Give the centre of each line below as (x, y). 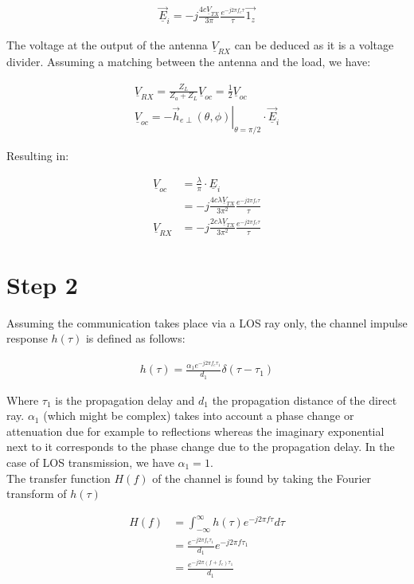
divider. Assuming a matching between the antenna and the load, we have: (189, 62)
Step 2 (42, 284)
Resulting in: (38, 155)
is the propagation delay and (125, 400)
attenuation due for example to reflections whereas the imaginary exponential (195, 431)
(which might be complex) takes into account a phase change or (199, 415)
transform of (37, 494)
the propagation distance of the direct (305, 400)
